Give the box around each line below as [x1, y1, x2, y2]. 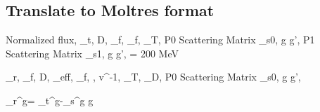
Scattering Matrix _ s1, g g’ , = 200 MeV [6, 45, 179, 60]
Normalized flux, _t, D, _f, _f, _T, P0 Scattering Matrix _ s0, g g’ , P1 [6, 32, 315, 47]
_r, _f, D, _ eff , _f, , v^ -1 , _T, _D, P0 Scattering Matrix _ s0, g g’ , [6, 69, 301, 84]
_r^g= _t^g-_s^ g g [6, 92, 94, 107]
